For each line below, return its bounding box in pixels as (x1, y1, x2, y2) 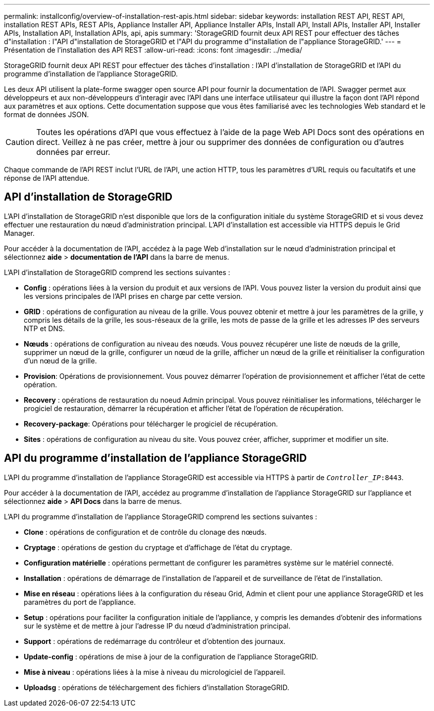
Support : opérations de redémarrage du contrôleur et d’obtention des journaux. (24, 637, 286, 645)
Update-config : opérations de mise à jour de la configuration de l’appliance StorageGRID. (24, 652, 318, 661)
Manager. (4, 228, 35, 237)
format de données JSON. (4, 110, 89, 119)
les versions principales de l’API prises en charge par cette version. (24, 291, 243, 300)
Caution (5, 137, 35, 147)
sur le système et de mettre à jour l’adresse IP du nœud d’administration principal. (24, 621, 291, 630)
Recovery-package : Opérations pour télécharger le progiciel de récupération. (24, 419, 278, 428)
